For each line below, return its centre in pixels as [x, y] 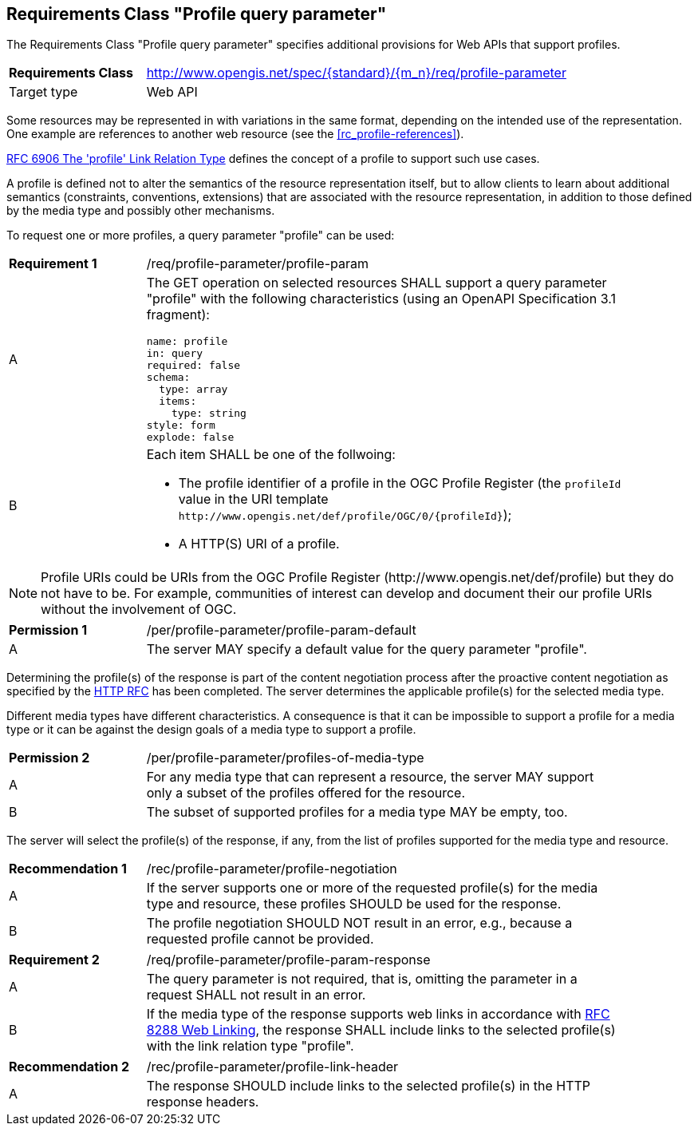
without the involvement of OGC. [139, 610]
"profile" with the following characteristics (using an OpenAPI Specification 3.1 [381, 299]
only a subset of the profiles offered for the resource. [306, 793]
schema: [168, 378]
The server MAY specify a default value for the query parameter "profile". [367, 649]
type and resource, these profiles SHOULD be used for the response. [354, 904]
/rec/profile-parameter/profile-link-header [272, 1067]
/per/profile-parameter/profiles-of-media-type [285, 758]
